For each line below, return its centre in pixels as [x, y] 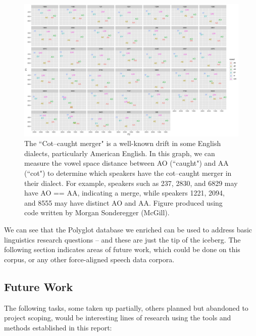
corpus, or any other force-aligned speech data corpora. [89, 259]
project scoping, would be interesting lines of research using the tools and [118, 318]
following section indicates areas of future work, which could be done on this [122, 249]
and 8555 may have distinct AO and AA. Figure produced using [123, 202]
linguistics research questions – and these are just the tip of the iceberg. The [122, 239]
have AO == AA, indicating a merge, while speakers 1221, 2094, [124, 193]
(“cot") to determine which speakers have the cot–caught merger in [128, 173]
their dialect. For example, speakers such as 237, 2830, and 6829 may [131, 183]
